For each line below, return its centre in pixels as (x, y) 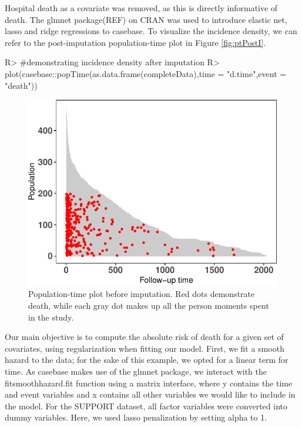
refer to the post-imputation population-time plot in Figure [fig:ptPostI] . (135, 42)
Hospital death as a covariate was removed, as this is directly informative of (141, 8)
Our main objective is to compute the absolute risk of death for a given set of (144, 337)
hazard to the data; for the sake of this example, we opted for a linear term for (147, 360)
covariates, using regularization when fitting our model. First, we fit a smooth (145, 348)
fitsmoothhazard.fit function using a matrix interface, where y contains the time (149, 383)
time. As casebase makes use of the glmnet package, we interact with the (136, 371)
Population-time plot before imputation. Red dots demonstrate (142, 294)
